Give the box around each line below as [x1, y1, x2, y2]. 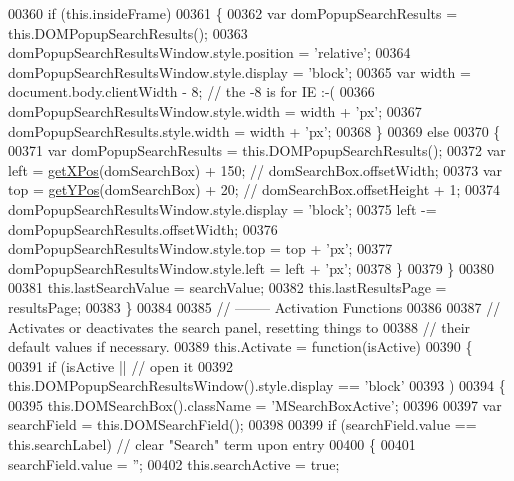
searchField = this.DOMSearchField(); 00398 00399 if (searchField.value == [8, 414, 477, 435]
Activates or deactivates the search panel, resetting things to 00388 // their [8, 316, 471, 337]
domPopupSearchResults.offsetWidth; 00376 [8, 218, 278, 239]
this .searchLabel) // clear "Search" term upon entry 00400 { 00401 [8, 434, 416, 455]
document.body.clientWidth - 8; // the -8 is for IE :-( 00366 [8, 81, 375, 102]
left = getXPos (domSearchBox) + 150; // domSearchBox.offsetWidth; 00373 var [8, 159, 502, 180]
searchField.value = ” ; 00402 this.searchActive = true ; [8, 453, 340, 474]
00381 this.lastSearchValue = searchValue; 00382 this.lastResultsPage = [8, 277, 447, 298]
